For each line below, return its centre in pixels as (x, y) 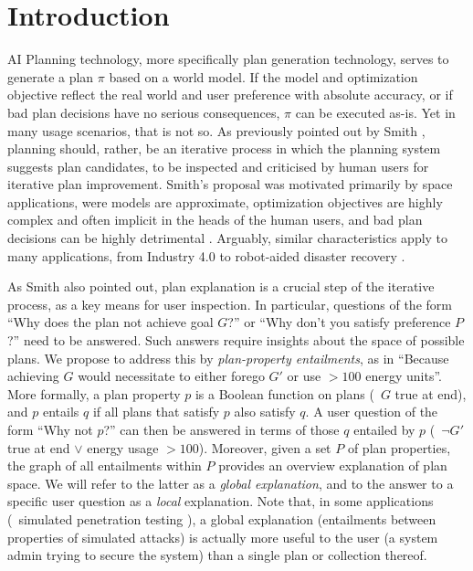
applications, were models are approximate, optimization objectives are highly (225, 201)
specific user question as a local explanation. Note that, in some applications (221, 501)
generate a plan (51, 76)
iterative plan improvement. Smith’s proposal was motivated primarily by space (230, 184)
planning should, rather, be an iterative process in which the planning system (224, 148)
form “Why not (50, 429)
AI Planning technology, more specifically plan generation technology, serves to (228, 59)
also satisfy (265, 412)
